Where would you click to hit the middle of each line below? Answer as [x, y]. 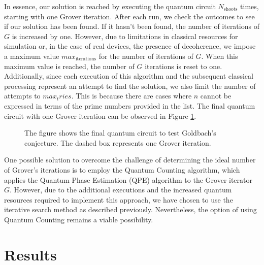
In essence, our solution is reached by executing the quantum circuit [110, 6]
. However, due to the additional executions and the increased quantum [121, 190]
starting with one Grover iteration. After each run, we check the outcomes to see [129, 16]
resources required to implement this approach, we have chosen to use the [119, 199]
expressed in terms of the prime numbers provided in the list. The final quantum [130, 105]
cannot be [216, 96]
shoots [230, 9]
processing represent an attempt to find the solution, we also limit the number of [130, 86]
